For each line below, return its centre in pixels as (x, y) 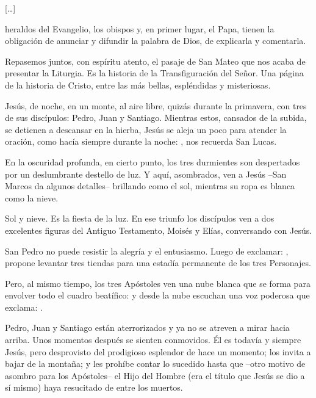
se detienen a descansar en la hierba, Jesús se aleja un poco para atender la (146, 129)
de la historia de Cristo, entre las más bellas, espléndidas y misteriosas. (138, 85)
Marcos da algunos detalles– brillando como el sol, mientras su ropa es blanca (150, 186)
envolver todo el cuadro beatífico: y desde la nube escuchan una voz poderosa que (157, 295)
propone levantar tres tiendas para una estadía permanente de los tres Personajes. (158, 263)
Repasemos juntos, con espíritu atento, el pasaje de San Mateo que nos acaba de (155, 61)
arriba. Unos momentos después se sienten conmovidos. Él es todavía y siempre (153, 340)
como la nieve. (32, 197)
